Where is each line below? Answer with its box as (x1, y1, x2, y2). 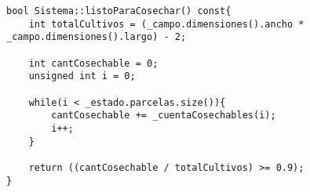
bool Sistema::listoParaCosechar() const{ (6, 5, 232, 16)
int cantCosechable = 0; (28, 57, 159, 69)
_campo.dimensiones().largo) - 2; (6, 31, 187, 43)
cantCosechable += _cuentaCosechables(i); (51, 110, 276, 121)
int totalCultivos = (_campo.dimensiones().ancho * (28, 18, 305, 30)
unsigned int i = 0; (28, 71, 136, 82)
